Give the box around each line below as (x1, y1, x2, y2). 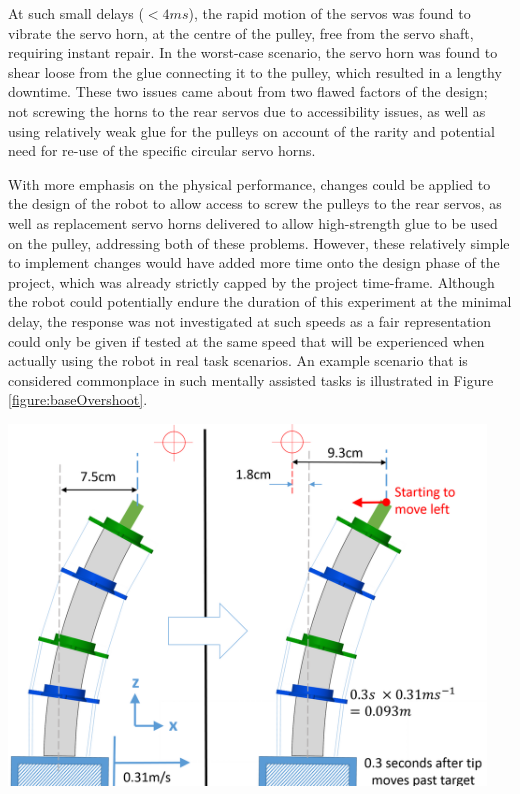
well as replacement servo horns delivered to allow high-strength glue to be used (8, 212, 498, 233)
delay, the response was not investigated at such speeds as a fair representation (8, 310, 492, 331)
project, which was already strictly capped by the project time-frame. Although (8, 271, 495, 292)
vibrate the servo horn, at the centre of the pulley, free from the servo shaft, (8, 22, 474, 43)
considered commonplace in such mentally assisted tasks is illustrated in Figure (8, 369, 494, 390)
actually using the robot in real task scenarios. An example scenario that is (8, 350, 468, 371)
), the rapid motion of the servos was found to (188, 3, 471, 23)
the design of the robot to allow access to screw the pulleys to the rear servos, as (8, 193, 502, 214)
